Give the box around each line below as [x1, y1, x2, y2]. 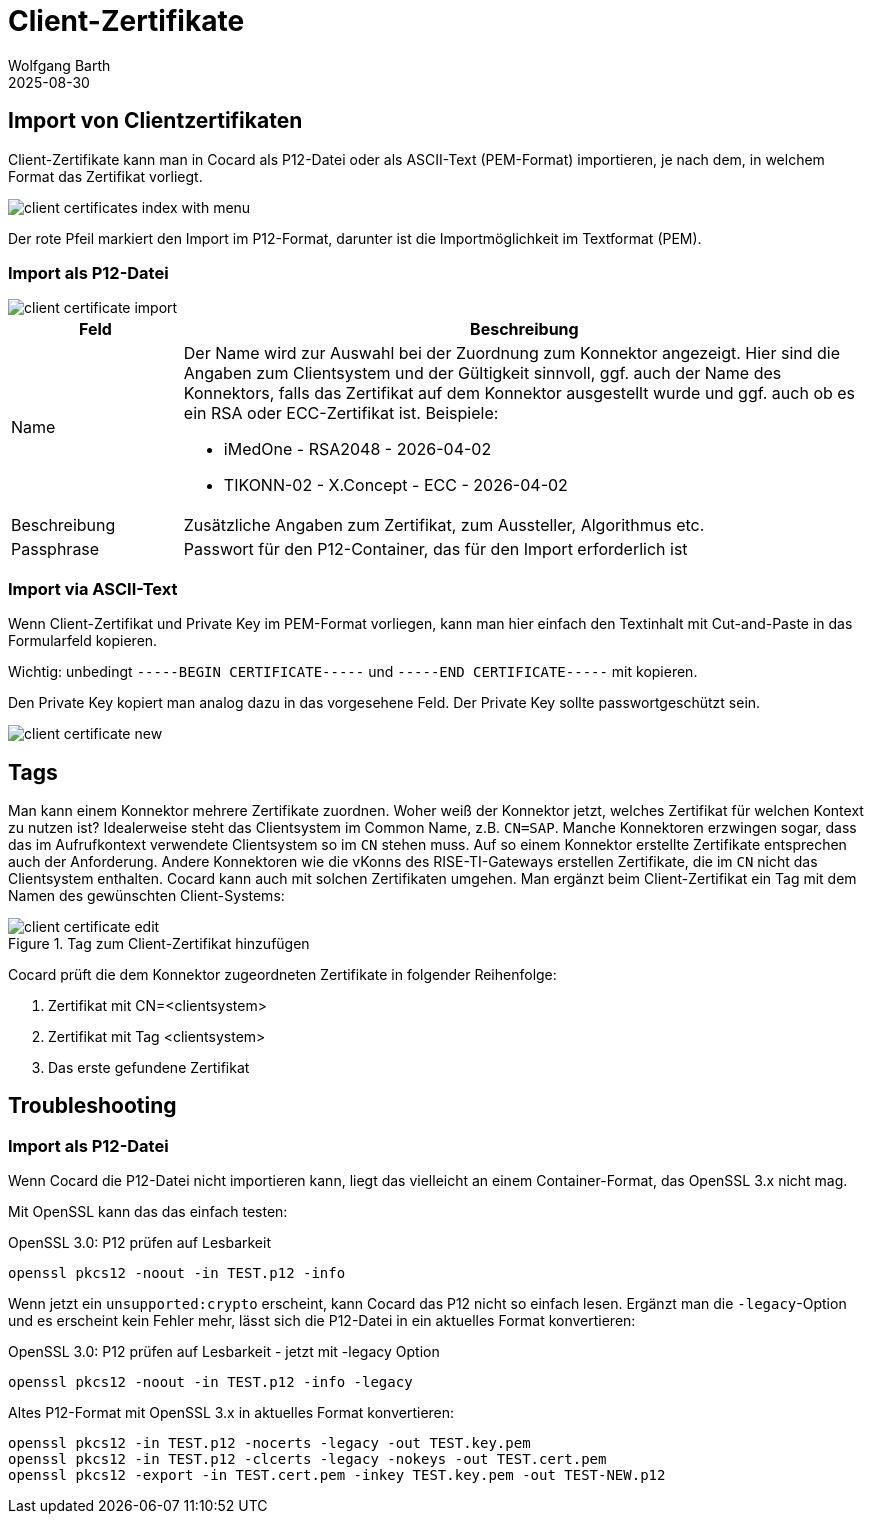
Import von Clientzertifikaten [8, 108, 303, 134]
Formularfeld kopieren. [8, 632, 158, 650]
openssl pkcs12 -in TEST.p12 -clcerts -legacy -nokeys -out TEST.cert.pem [8, 1451, 607, 1468]
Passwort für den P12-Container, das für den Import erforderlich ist [183, 539, 688, 560]
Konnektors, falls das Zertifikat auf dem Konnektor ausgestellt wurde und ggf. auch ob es [183, 383, 856, 404]
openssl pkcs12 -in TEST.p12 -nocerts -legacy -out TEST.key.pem [8, 1435, 531, 1452]
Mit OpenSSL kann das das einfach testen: [8, 1203, 288, 1221]
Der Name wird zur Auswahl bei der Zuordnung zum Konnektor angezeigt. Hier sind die [183, 343, 841, 364]
